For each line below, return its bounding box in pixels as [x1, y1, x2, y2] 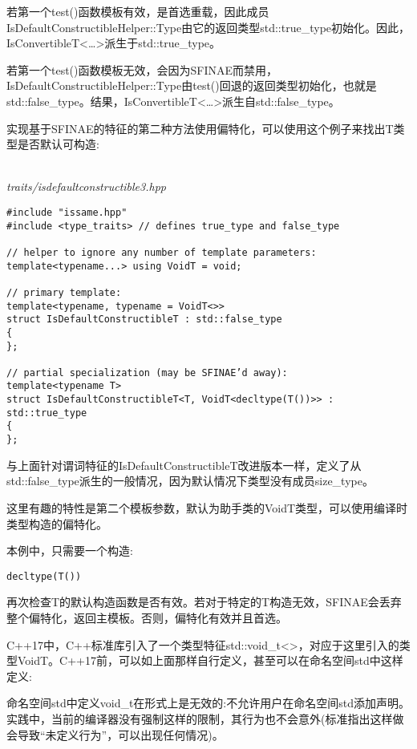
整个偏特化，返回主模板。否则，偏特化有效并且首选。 [6, 609, 287, 626]
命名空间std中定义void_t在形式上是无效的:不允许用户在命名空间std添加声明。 [6, 694, 411, 711]
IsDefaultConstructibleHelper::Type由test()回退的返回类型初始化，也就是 [6, 77, 377, 94]
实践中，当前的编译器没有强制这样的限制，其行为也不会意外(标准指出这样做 [6, 710, 404, 727]
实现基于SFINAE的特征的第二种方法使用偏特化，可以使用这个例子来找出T [6, 119, 394, 136]
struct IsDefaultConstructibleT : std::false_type [6, 314, 282, 326]
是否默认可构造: [17, 136, 99, 152]
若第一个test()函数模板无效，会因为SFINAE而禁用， [6, 61, 278, 78]
